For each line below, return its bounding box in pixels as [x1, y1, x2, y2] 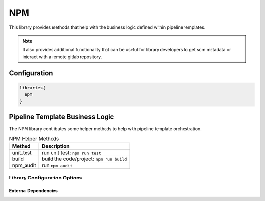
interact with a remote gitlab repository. [22, 54, 102, 60]
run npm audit [42, 162, 73, 169]
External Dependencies [9, 187, 58, 193]
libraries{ [19, 85, 46, 90]
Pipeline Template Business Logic [9, 112, 114, 121]
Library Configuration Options [9, 174, 82, 181]
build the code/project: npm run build [42, 156, 127, 162]
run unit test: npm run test [42, 149, 102, 156]
